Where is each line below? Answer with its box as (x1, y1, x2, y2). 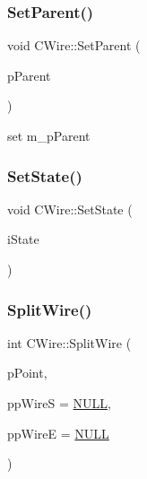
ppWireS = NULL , (7, 394, 111, 412)
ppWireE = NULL (7, 423, 109, 442)
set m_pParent (7, 126, 91, 144)
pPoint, (7, 363, 48, 382)
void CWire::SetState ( (7, 199, 133, 218)
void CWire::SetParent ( (7, 36, 141, 55)
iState (7, 230, 39, 248)
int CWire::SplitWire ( (7, 333, 132, 352)
